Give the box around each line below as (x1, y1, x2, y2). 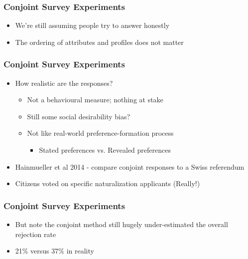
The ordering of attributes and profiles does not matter (15, 36, 184, 47)
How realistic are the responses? (15, 77, 113, 88)
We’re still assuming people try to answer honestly (15, 20, 170, 30)
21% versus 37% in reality (15, 246, 94, 256)
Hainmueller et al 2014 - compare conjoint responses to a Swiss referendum (15, 161, 245, 172)
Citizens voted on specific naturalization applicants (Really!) (15, 178, 200, 189)
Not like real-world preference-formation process (27, 128, 174, 138)
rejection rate (15, 229, 56, 239)
